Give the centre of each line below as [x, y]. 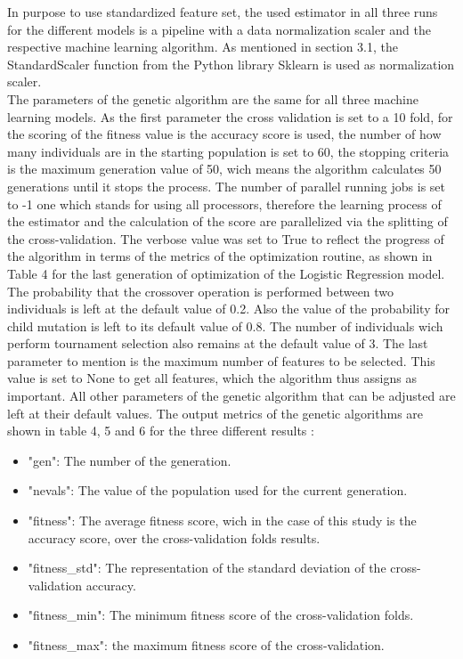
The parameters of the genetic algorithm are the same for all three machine [213, 98]
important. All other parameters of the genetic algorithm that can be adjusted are [231, 396]
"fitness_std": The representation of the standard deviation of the [207, 568]
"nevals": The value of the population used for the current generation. [218, 490]
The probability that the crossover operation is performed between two [201, 291]
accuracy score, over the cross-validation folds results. [174, 537]
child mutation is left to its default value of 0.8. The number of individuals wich [225, 325]
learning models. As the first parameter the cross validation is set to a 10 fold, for [230, 116]
